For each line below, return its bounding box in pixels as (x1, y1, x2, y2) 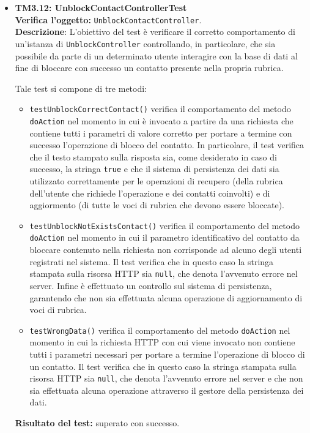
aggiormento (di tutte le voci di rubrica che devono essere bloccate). (29, 198, 284, 211)
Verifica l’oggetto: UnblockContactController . (15, 13, 202, 26)
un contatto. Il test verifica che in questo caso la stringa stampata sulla (29, 360, 297, 372)
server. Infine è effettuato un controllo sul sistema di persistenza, (29, 279, 272, 292)
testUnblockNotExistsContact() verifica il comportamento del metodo (29, 219, 300, 232)
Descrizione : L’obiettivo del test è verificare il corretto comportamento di (15, 25, 295, 38)
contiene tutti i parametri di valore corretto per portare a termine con (29, 126, 292, 139)
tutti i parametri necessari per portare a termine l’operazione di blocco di (29, 348, 305, 360)
